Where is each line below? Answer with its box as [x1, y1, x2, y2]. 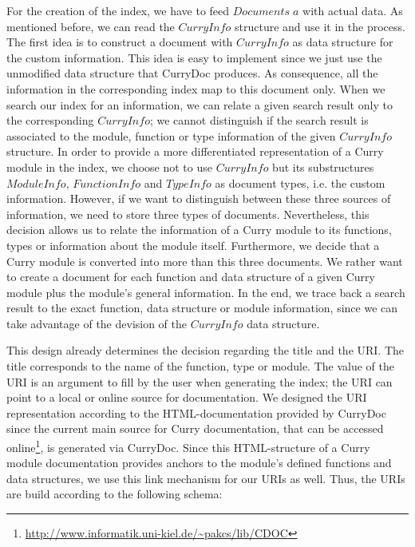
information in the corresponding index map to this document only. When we [6, 80, 385, 97]
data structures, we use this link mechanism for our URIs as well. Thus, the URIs [6, 470, 405, 486]
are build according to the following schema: [6, 486, 223, 502]
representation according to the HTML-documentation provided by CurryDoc [6, 404, 386, 421]
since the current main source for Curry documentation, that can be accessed [6, 420, 384, 437]
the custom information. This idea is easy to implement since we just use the [6, 49, 382, 65]
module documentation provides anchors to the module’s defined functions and [6, 454, 392, 471]
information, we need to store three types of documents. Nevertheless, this [6, 205, 370, 222]
